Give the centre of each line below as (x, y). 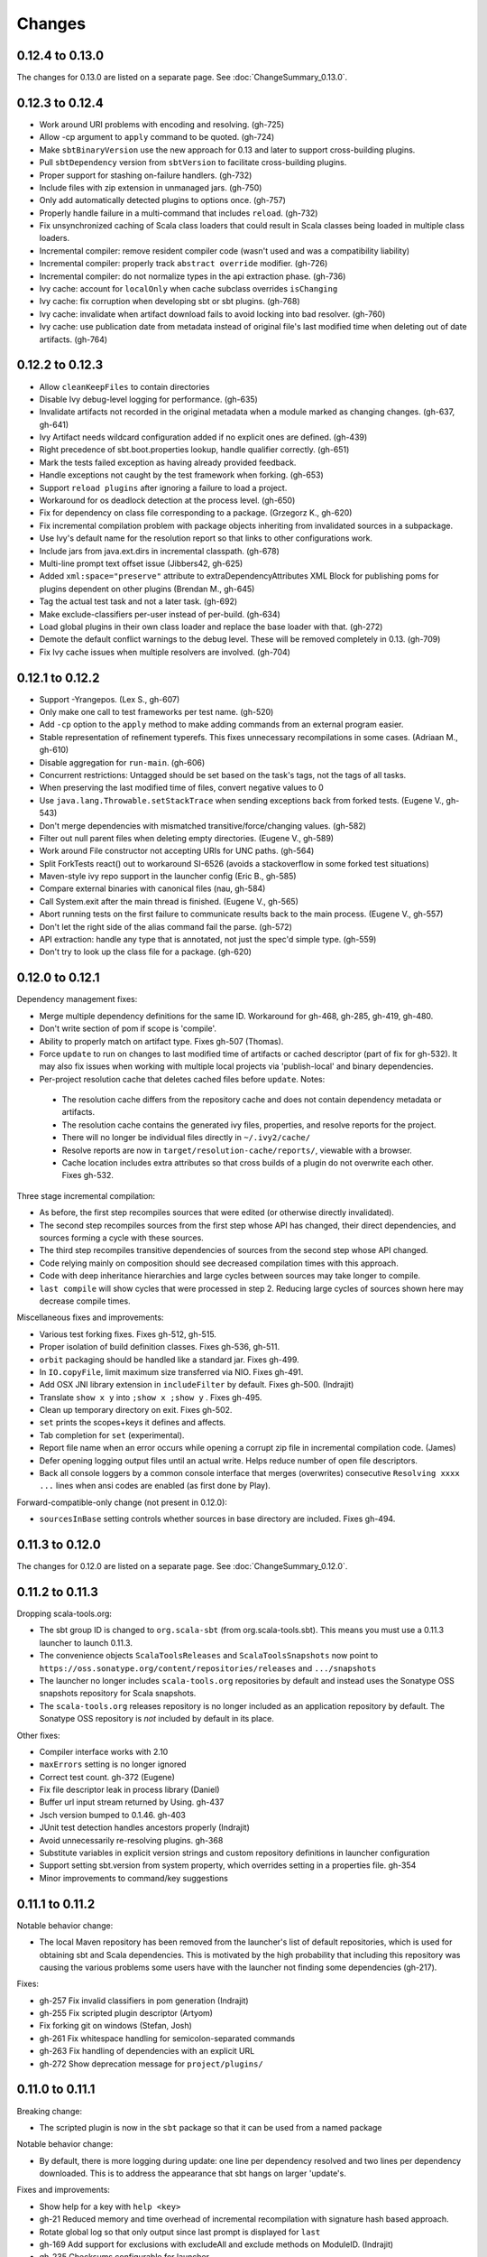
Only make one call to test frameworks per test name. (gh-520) (156, 712)
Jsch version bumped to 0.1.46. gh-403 (113, 1815)
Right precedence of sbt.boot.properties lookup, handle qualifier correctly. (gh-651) (194, 450)
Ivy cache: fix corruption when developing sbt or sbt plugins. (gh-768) (170, 302)
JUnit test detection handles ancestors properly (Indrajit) (144, 1827)
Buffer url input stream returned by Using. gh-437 (132, 1802)
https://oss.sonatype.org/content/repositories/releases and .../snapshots (208, 1668)
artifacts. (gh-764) (74, 339)
